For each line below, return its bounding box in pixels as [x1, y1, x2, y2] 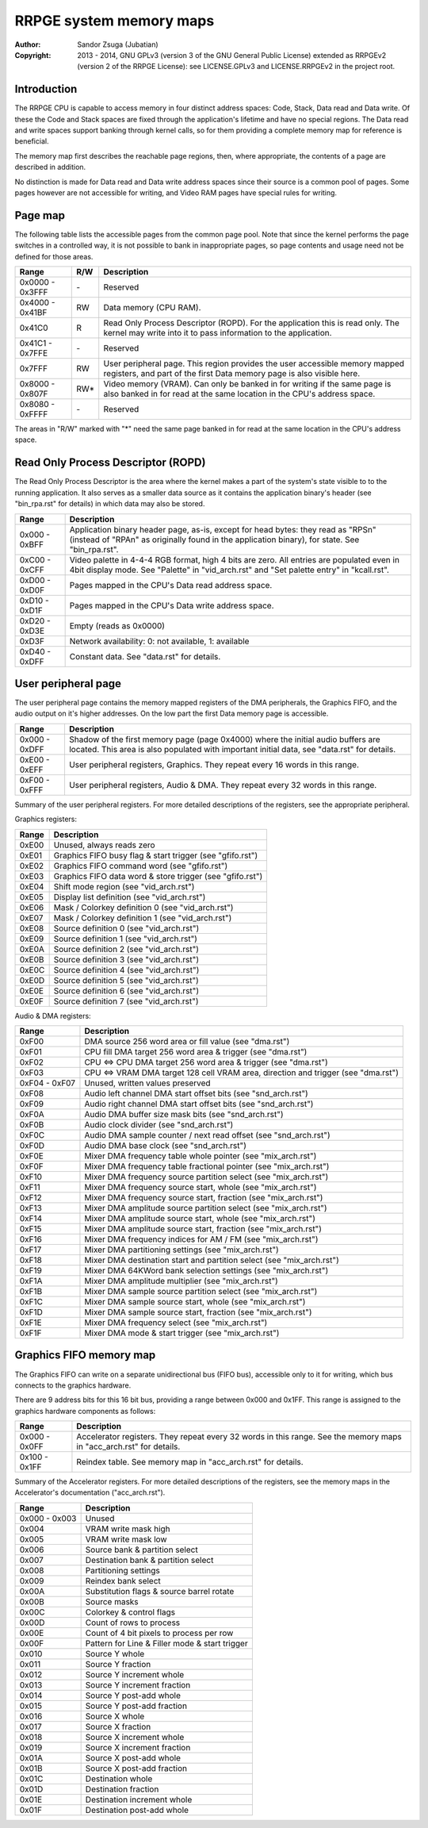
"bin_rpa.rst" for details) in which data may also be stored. [14, 499, 205, 509]
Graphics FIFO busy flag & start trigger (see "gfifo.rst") [53, 850, 258, 861]
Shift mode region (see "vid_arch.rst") [53, 881, 195, 892]
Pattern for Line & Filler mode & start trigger [85, 1638, 249, 1649]
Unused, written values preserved [84, 1077, 211, 1089]
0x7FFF [19, 363, 48, 374]
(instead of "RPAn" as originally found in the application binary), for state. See [69, 534, 360, 545]
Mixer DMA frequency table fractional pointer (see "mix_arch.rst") [84, 1161, 330, 1172]
